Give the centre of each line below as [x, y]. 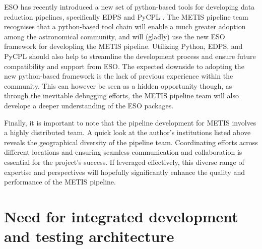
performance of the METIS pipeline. [60, 182]
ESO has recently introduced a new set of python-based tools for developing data [129, 7]
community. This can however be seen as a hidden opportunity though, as [118, 85]
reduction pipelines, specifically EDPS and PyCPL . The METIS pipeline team [126, 16]
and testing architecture [89, 236]
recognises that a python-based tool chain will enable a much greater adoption [125, 26]
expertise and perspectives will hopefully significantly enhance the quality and [124, 172]
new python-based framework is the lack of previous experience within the [119, 76]
